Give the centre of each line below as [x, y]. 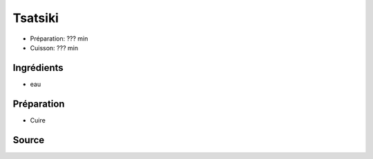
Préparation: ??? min [59, 39]
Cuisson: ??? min [54, 47]
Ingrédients [38, 68]
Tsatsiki [36, 18]
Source [29, 140]
